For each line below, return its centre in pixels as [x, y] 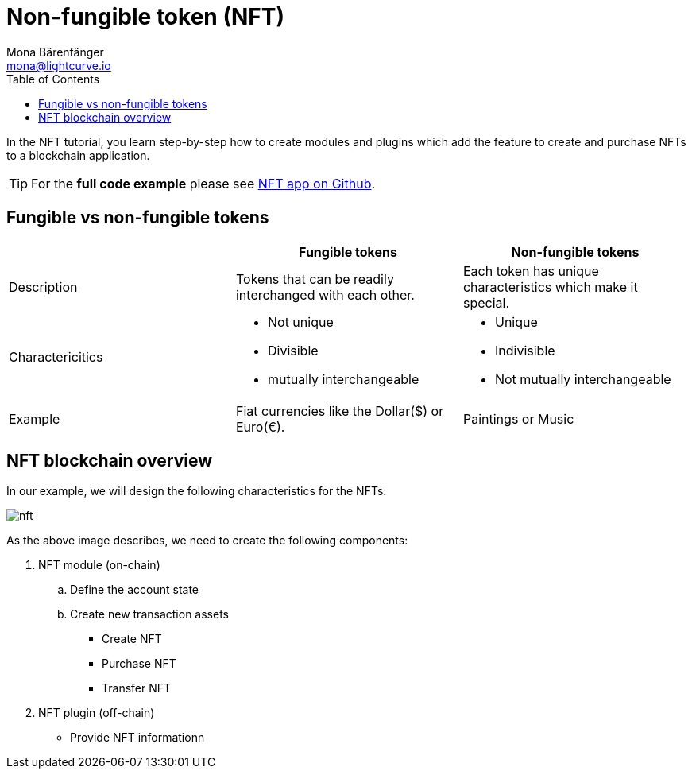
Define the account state [134, 590]
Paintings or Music [518, 418]
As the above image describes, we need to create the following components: [207, 541]
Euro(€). [260, 426]
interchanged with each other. [325, 294]
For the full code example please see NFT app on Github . [203, 183]
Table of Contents [53, 79]
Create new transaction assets [149, 614]
